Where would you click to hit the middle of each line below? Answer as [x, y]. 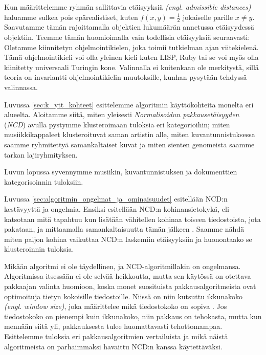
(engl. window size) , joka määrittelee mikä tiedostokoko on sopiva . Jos [116, 306]
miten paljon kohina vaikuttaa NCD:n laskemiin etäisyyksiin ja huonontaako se [128, 239]
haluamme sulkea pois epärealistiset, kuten [71, 17]
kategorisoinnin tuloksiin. [44, 181]
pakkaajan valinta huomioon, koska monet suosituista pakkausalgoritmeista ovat [130, 286]
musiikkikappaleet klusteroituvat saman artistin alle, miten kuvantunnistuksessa [130, 134]
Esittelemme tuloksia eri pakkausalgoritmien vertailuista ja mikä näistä [116, 336]
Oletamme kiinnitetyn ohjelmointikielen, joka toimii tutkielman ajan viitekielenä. [131, 47]
